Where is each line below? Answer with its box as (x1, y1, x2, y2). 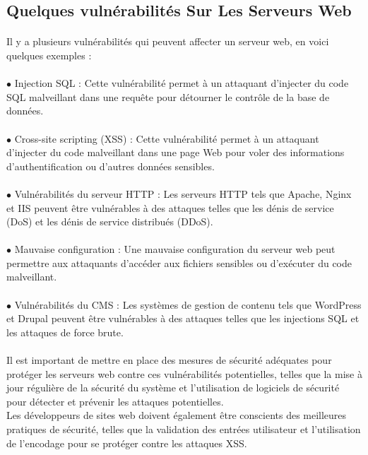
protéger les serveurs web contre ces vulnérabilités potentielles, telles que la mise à (6, 366, 362, 381)
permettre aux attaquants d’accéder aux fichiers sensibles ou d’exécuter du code (6, 255, 352, 270)
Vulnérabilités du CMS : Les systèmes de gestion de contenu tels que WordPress (14, 297, 362, 312)
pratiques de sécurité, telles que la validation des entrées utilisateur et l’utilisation (6, 422, 361, 436)
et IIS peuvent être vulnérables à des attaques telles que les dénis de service (6, 200, 334, 215)
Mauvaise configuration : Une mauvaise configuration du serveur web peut (14, 242, 336, 256)
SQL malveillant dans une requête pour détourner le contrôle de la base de (6, 89, 330, 104)
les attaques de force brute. (6, 324, 124, 339)
